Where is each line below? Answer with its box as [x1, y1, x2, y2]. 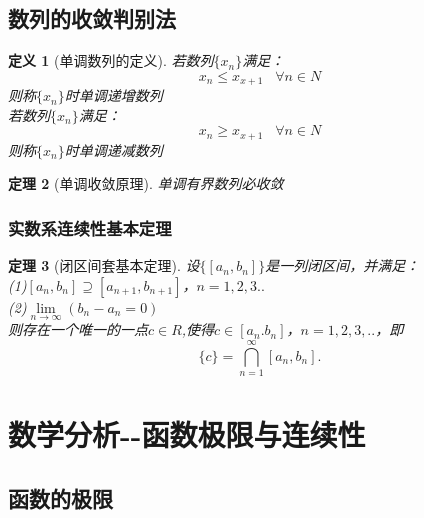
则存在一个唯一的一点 [8, 319, 148, 340]
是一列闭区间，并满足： [265, 255, 420, 276]
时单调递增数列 [64, 85, 163, 106]
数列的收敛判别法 [8, 3, 176, 34]
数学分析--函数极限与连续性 [8, 414, 366, 455]
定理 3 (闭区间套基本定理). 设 [8, 255, 200, 276]
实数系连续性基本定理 [8, 216, 172, 240]
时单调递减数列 [64, 139, 163, 160]
